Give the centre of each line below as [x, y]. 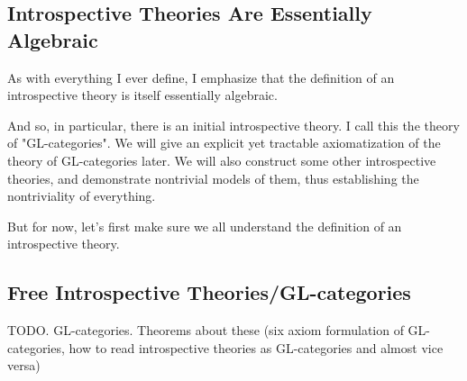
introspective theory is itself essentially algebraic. [142, 95]
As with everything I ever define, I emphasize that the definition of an [201, 77]
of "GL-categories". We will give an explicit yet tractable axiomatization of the [224, 143]
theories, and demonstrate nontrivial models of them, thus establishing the [213, 178]
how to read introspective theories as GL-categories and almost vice [256, 347]
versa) [24, 365]
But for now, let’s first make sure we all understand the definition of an [205, 226]
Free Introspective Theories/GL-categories [209, 292]
